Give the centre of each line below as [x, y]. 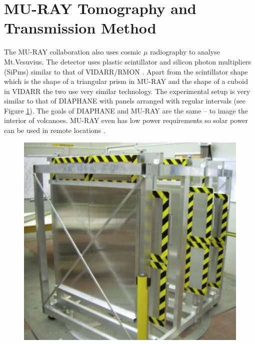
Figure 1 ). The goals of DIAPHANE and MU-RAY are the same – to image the [126, 110]
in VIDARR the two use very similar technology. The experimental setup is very [127, 91]
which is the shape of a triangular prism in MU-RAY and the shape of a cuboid [126, 81]
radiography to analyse [185, 52]
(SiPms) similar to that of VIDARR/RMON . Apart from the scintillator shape [126, 71]
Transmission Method [80, 28]
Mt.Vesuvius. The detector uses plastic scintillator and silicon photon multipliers [127, 61]
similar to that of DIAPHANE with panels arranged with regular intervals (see [125, 101]
